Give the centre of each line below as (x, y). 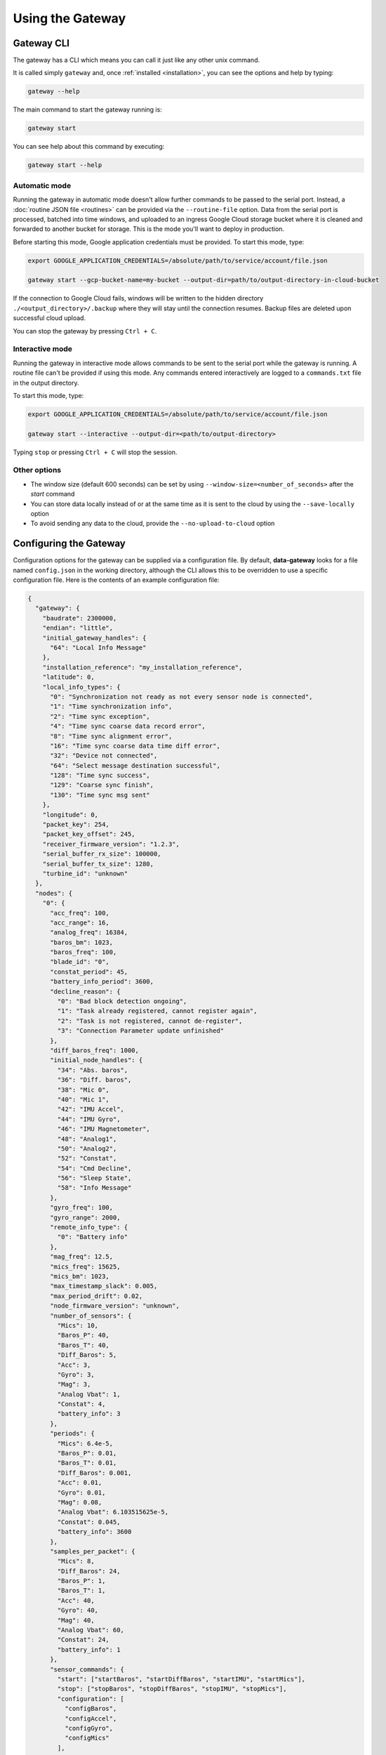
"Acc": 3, (74, 1365)
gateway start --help (65, 165)
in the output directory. (46, 383)
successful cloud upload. (49, 318)
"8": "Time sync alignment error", (111, 736)
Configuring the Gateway (69, 544)
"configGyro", (89, 1728)
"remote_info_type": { (89, 1227)
